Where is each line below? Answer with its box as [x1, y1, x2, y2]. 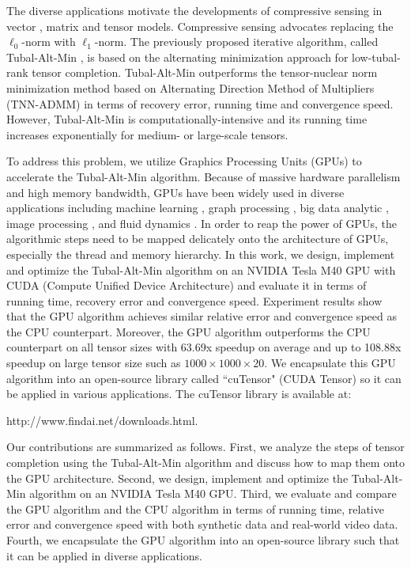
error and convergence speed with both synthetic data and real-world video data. [6, 516, 398, 533]
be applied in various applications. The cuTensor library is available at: [6, 385, 352, 402]
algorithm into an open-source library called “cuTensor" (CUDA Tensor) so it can [6, 370, 402, 386]
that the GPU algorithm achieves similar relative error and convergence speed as [6, 308, 397, 324]
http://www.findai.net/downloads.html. [6, 412, 198, 428]
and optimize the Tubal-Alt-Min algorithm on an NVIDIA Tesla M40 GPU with [6, 261, 396, 278]
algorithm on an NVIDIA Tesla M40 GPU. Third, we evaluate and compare [29, 485, 397, 502]
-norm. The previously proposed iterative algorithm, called [94, 33, 379, 50]
